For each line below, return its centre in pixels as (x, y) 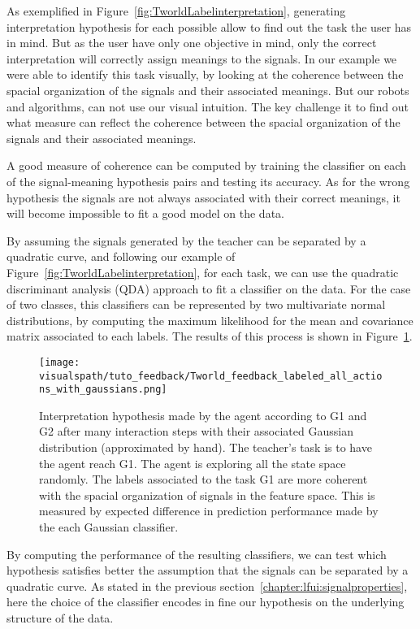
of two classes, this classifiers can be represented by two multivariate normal (196, 304)
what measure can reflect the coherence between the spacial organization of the (204, 122)
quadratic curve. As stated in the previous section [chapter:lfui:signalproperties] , (207, 586)
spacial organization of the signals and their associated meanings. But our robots (208, 90)
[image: (60, 362)
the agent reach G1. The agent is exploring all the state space (193, 463)
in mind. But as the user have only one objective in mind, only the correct (192, 43)
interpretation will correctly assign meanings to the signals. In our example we (202, 58)
